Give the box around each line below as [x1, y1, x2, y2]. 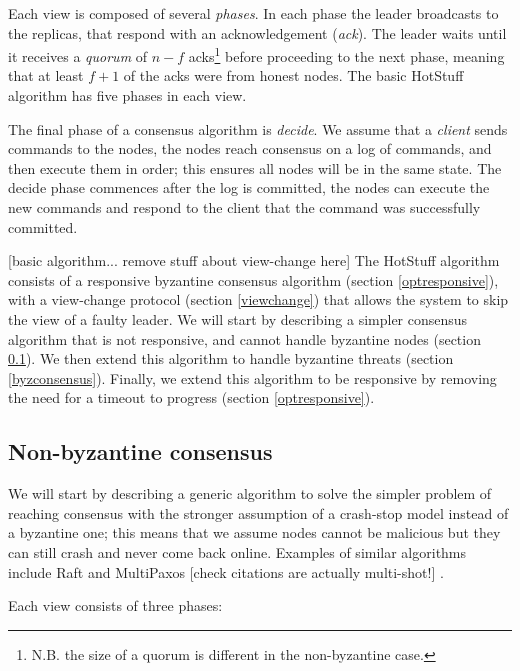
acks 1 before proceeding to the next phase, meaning [188, 43, 505, 66]
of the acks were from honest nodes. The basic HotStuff [123, 65, 464, 86]
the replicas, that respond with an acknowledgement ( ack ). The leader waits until [8, 22, 507, 43]
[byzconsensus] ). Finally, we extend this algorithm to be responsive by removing [8, 367, 497, 388]
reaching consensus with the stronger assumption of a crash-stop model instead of [8, 502, 509, 523]
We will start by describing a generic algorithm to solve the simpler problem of [8, 483, 492, 504]
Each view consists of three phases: [8, 595, 223, 616]
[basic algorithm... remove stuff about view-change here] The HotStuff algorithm [8, 250, 500, 271]
